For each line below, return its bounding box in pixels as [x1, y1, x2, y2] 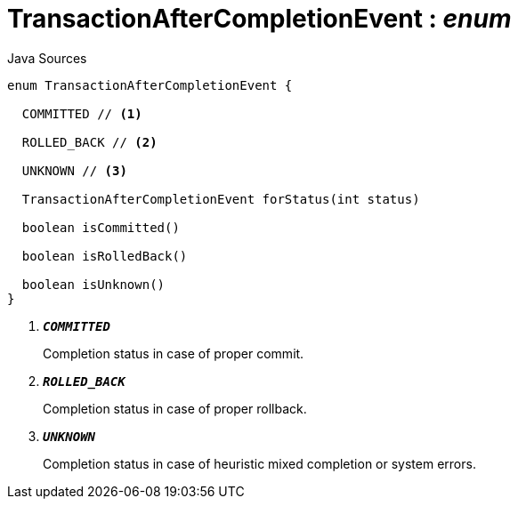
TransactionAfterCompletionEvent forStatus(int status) [21, 191, 420, 206]
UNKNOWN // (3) [21, 163, 127, 178]
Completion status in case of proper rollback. [43, 400, 307, 416]
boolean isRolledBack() [21, 248, 188, 263]
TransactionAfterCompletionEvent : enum [7, 4, 512, 34]
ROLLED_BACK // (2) [21, 134, 158, 149]
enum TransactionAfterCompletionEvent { [7, 77, 293, 92]
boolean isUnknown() [21, 277, 166, 292]
